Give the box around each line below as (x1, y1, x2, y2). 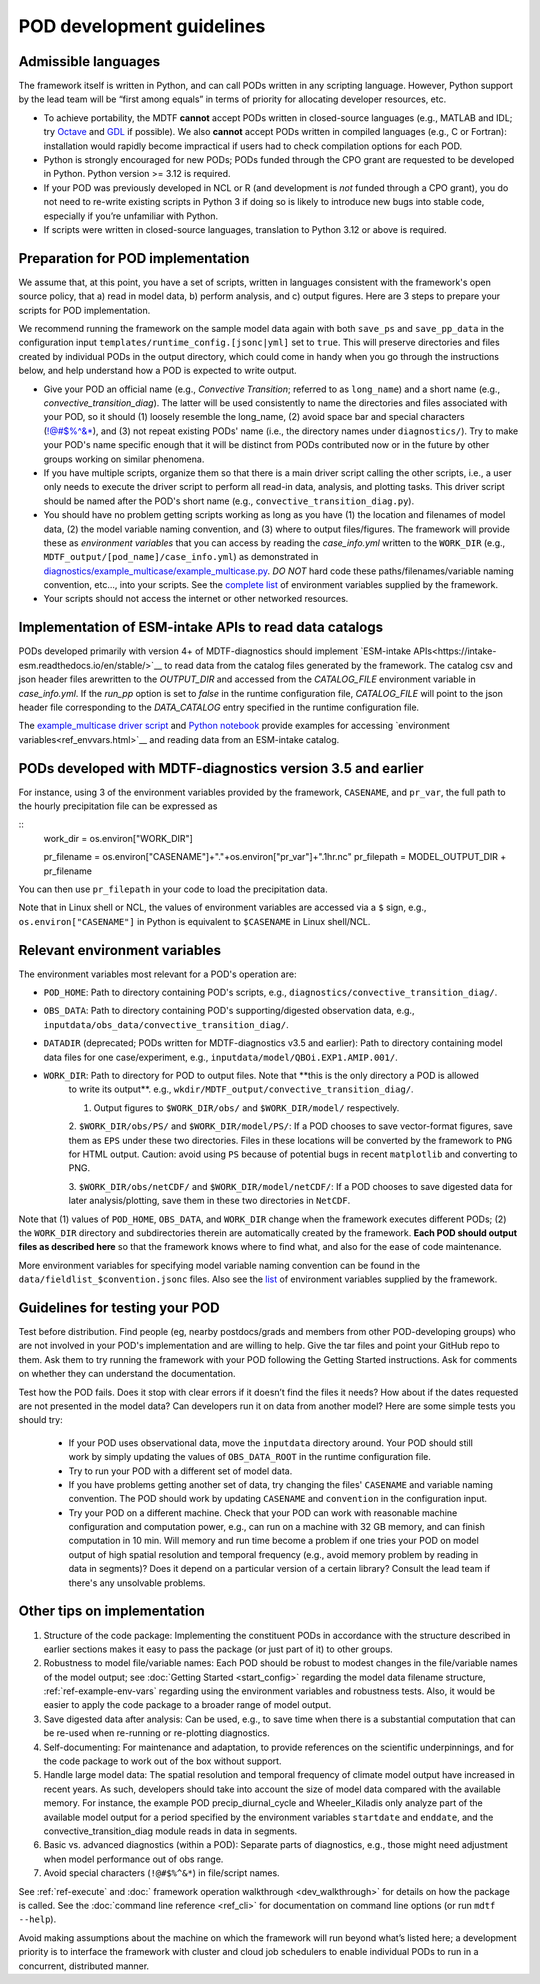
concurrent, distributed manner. (18, 1960, 150, 1972)
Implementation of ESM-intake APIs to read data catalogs (18, 619, 384, 636)
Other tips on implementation (18, 1603, 205, 1620)
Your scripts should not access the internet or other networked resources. (43, 593, 349, 605)
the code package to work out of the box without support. (43, 1755, 282, 1767)
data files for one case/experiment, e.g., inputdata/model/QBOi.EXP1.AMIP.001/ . (43, 1051, 399, 1063)
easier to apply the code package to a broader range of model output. (43, 1699, 332, 1711)
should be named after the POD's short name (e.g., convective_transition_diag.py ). (43, 495, 415, 507)
